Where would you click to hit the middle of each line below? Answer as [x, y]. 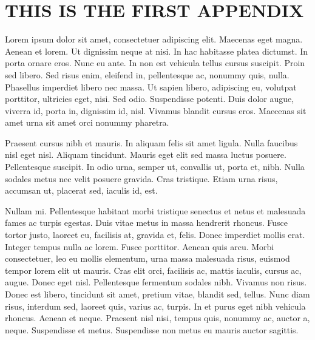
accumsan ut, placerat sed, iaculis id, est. [81, 190]
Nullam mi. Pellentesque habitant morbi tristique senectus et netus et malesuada [155, 210]
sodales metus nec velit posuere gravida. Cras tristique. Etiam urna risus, [141, 178]
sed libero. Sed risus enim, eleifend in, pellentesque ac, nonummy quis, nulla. [147, 74]
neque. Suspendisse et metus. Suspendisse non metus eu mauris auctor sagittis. [152, 329]
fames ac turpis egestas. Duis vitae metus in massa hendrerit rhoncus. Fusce [146, 223]
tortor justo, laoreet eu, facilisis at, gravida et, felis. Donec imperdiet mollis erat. [155, 235]
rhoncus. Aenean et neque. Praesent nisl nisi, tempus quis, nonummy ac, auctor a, [157, 318]
